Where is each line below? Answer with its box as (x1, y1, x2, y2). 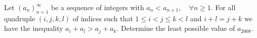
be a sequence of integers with (51, 2, 144, 12)
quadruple (4, 13, 35, 23)
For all (215, 2, 236, 12)
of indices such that (72, 13, 133, 23)
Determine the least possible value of (121, 23, 235, 33)
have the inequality (4, 23, 63, 33)
